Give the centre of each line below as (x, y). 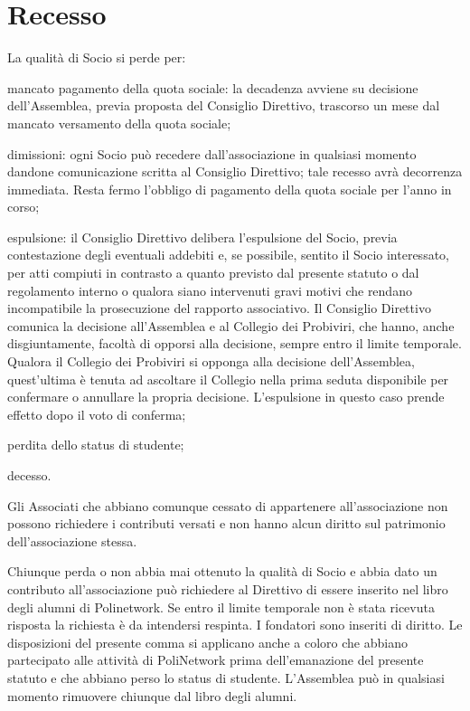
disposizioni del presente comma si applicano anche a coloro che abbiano (207, 642)
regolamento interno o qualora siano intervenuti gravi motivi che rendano (210, 290)
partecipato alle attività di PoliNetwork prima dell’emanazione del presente (216, 660)
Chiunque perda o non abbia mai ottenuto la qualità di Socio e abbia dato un (222, 571)
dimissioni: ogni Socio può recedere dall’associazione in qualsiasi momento (212, 153)
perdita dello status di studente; (96, 445)
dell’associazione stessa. (72, 540)
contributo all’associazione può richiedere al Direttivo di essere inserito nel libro (228, 588)
